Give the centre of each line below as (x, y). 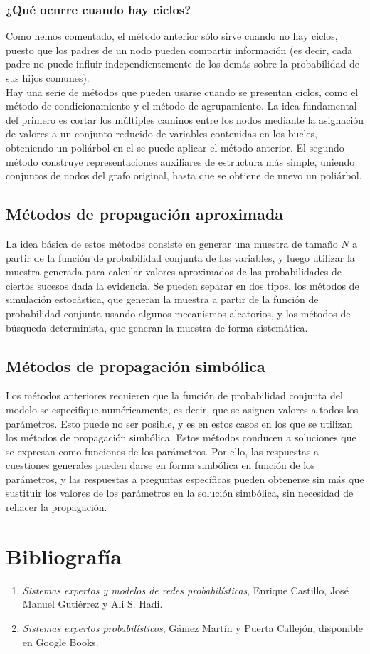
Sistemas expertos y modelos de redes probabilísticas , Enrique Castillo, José (185, 590)
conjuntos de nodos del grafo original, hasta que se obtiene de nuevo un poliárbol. (184, 175)
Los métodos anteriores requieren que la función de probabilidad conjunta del (174, 395)
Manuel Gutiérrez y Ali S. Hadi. (92, 604)
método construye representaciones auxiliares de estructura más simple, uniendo (180, 161)
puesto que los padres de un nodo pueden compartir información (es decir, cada (179, 49)
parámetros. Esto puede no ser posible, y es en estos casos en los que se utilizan (179, 423)
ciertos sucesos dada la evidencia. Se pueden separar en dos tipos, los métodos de (183, 285)
